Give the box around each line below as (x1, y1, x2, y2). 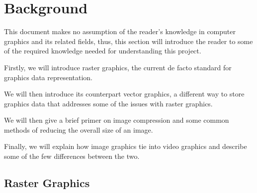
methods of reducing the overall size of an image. (4, 124, 153, 135)
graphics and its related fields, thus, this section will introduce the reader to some (4, 36, 253, 46)
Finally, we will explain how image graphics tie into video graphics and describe (4, 141, 247, 151)
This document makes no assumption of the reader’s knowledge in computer (4, 26, 236, 37)
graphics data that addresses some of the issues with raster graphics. (4, 98, 213, 108)
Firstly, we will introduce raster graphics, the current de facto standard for (4, 62, 232, 72)
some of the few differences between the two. (4, 151, 140, 161)
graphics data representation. (4, 72, 93, 82)
